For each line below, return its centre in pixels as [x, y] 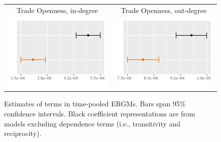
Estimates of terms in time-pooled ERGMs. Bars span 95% [95, 104]
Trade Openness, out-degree [164, 10]
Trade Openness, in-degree [57, 10]
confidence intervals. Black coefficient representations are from [100, 114]
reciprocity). [23, 133]
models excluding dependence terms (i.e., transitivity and [92, 123]
